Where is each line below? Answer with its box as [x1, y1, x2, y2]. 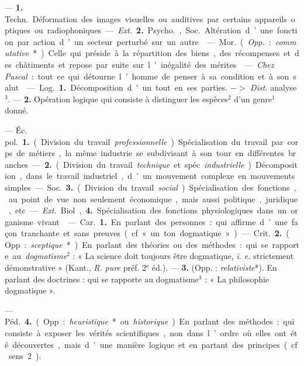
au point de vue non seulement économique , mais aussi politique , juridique [8, 192, 298, 205]
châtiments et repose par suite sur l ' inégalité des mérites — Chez [15, 58, 274, 70]
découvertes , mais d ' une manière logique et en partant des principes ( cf [12, 338, 298, 350]
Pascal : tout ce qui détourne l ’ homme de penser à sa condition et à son [5, 70, 289, 82]
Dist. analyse [250, 81, 297, 94]
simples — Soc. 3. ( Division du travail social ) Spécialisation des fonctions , [5, 181, 296, 193]
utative [5, 47, 29, 59]
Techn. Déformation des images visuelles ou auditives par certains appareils [5, 12, 287, 25]
